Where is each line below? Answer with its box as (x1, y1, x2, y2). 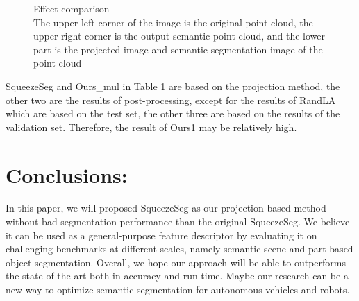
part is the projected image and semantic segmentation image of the (33, 42, 323, 56)
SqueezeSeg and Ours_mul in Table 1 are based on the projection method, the (6, 78, 340, 93)
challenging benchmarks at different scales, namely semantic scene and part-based (6, 241, 353, 256)
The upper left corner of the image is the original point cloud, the (33, 15, 313, 29)
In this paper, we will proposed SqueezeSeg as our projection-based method (6, 200, 326, 215)
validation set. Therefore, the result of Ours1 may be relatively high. (6, 119, 297, 134)
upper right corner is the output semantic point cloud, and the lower (33, 28, 325, 43)
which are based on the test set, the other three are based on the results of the (6, 106, 340, 121)
